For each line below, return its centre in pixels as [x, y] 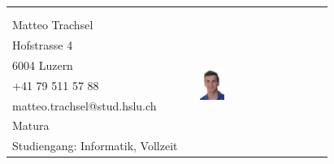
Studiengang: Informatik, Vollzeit [95, 146]
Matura [31, 125]
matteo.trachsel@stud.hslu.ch [85, 105]
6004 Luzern [43, 65]
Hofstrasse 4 [43, 45]
